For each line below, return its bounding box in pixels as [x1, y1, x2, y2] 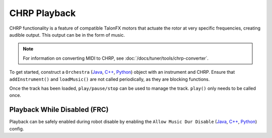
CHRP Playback [9, 8, 76, 19]
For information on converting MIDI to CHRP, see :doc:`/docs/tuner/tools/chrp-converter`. [23, 55, 209, 61]
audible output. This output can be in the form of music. [9, 32, 125, 38]
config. [9, 125, 24, 131]
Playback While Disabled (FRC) [9, 105, 109, 114]
